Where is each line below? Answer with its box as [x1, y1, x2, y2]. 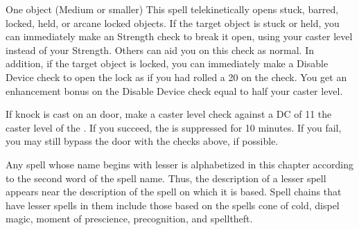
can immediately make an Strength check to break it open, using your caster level [6, 29, 353, 44]
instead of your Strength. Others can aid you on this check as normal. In [6, 42, 314, 57]
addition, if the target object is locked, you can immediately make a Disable [6, 56, 329, 71]
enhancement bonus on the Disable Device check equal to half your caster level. [6, 83, 343, 98]
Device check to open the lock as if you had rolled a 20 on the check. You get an [6, 69, 347, 84]
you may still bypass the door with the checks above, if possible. [6, 134, 279, 148]
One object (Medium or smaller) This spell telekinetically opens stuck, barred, [6, 2, 339, 16]
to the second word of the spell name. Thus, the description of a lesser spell [6, 170, 326, 185]
